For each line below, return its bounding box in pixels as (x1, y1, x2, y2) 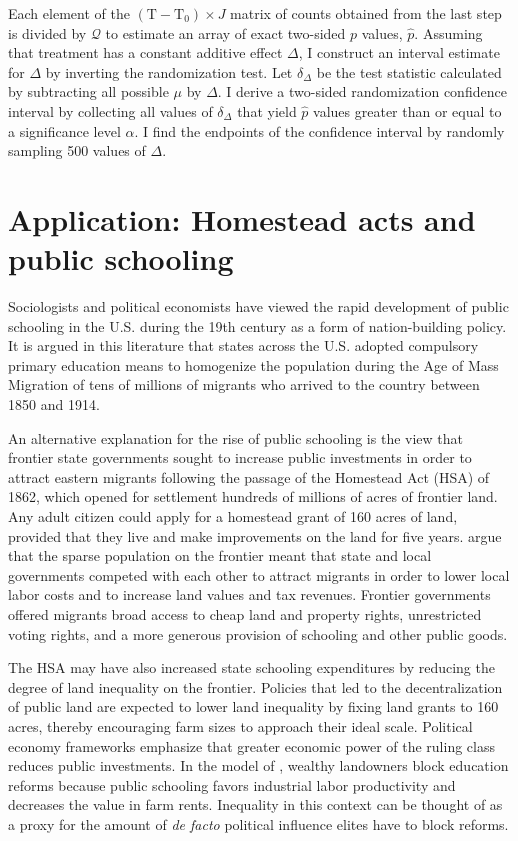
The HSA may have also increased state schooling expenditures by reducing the (8, 657, 495, 678)
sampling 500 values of (8, 140, 146, 161)
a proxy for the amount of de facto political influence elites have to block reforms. (8, 813, 509, 834)
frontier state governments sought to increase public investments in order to (8, 447, 472, 468)
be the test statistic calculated (316, 61, 502, 82)
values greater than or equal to (313, 100, 502, 121)
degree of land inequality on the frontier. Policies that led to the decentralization (8, 676, 503, 697)
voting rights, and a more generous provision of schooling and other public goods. (8, 623, 508, 644)
